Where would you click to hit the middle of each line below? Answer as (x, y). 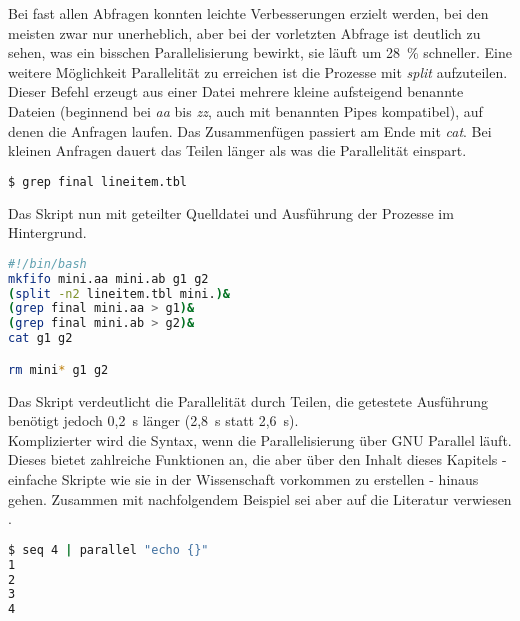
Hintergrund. (47, 232)
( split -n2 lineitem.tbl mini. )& (119, 293)
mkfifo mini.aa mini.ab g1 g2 (108, 278)
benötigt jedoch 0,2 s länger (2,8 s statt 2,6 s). (153, 420)
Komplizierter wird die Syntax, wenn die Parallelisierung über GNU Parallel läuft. (260, 439)
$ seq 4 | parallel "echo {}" (108, 549)
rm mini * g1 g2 (58, 369)
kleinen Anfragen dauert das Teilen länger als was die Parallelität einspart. (237, 150)
